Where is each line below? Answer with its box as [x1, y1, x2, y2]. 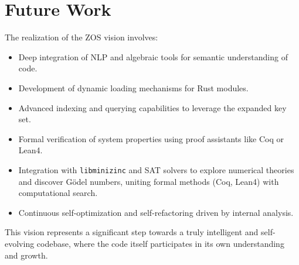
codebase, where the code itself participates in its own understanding [36, 237, 284, 249]
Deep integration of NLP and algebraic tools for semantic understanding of [18, 50, 288, 63]
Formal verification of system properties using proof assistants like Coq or [18, 132, 284, 144]
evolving [5, 237, 35, 249]
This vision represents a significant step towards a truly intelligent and [5, 226, 259, 238]
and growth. [5, 249, 48, 261]
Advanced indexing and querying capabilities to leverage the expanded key [18, 101, 287, 113]
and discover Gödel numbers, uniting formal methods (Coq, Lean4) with [18, 175, 279, 187]
